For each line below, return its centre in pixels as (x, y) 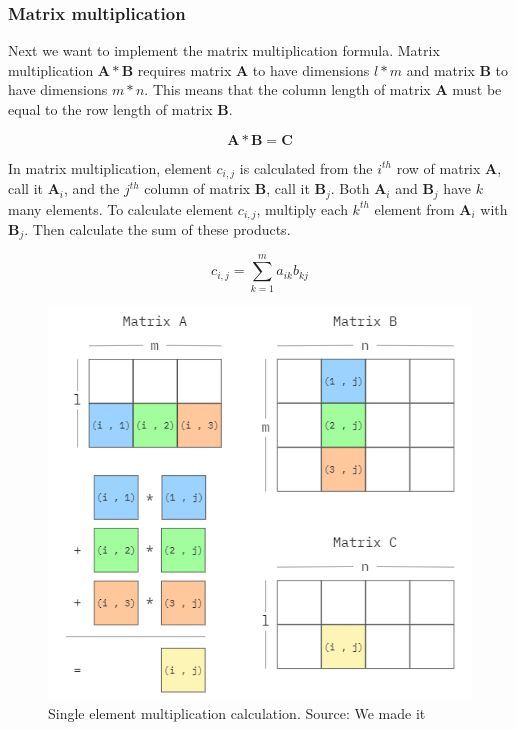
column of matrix (197, 188)
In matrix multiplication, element (110, 167)
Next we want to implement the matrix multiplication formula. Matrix (224, 50)
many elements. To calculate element (121, 208)
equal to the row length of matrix (110, 109)
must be (477, 89)
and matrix (440, 69)
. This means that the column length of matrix (287, 89)
